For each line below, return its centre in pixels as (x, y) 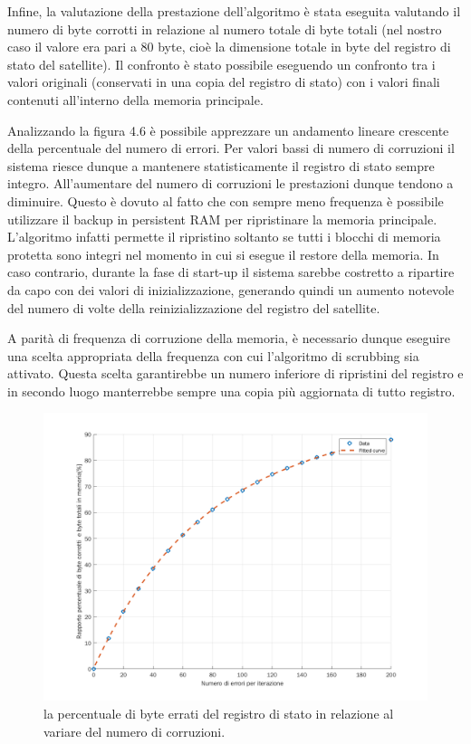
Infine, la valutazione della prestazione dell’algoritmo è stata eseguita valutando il (234, 11)
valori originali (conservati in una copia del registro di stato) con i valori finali (224, 82)
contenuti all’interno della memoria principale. (135, 99)
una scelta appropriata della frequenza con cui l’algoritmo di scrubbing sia (213, 355)
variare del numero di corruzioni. (135, 731)
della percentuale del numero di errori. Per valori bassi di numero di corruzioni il (231, 148)
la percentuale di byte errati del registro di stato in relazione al (219, 714)
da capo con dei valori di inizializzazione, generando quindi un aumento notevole (231, 289)
